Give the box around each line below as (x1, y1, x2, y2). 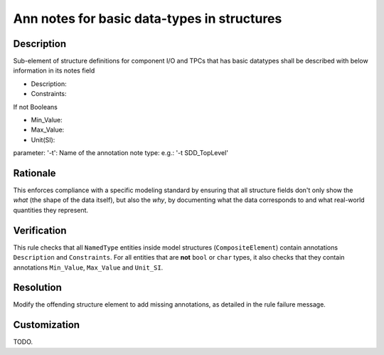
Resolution (13, 282, 62, 294)
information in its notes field (13, 66, 95, 75)
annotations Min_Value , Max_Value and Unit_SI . (13, 263, 164, 272)
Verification (13, 224, 67, 236)
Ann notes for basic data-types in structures (13, 11, 282, 26)
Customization (13, 319, 80, 331)
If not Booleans (13, 102, 58, 111)
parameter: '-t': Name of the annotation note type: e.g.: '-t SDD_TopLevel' (13, 149, 229, 157)
